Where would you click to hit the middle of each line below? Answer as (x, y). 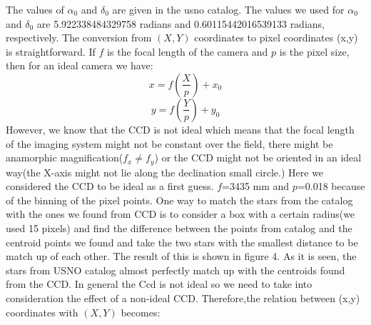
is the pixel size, (314, 51)
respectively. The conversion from (79, 37)
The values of (35, 9)
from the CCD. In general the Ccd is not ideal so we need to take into (159, 284)
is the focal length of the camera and (188, 51)
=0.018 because (331, 186)
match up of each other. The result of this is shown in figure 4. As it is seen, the (181, 256)
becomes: (141, 312)
